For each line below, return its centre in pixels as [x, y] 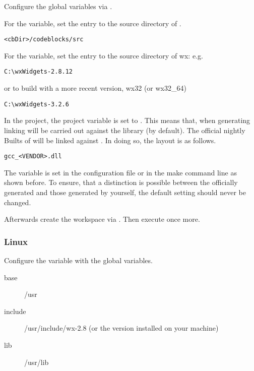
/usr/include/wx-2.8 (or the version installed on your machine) [121, 328]
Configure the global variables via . [58, 6]
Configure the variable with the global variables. [78, 260]
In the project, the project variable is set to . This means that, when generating [127, 120]
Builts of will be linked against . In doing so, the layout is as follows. [110, 140]
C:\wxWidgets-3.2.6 [37, 104]
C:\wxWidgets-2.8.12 [39, 72]
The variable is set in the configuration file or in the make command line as [120, 172]
